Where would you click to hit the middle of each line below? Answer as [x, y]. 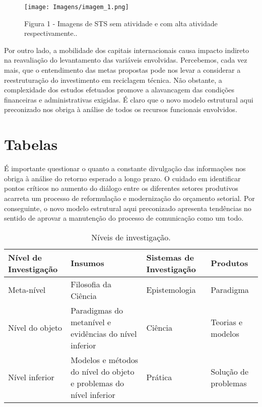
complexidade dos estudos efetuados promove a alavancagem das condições [119, 90]
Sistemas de [170, 257]
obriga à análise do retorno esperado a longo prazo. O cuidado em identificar [122, 178]
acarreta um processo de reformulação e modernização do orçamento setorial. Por [129, 198]
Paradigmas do [97, 310]
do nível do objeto [103, 371]
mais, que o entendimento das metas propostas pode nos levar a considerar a [122, 70]
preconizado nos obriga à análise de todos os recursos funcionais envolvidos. [121, 109]
